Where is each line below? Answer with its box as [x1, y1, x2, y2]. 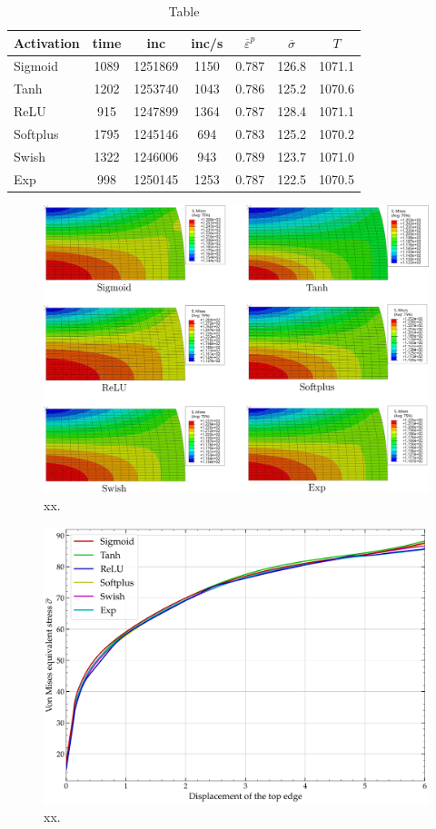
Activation [14, 33, 80, 52]
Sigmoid [14, 56, 59, 75]
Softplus [14, 123, 59, 143]
